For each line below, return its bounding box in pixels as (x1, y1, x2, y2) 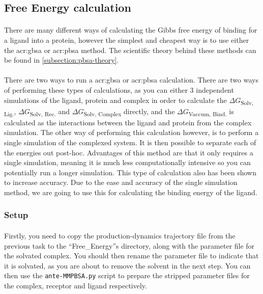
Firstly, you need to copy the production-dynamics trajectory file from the (4, 230, 236, 240)
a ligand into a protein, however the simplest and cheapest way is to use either (4, 34, 249, 45)
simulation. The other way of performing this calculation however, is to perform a (4, 127, 259, 138)
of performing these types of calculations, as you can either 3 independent (4, 84, 234, 95)
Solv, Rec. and (30, 105, 70, 118)
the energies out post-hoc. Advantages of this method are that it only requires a (4, 147, 253, 157)
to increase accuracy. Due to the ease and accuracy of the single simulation (4, 177, 238, 188)
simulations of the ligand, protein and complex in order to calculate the (4, 94, 227, 105)
